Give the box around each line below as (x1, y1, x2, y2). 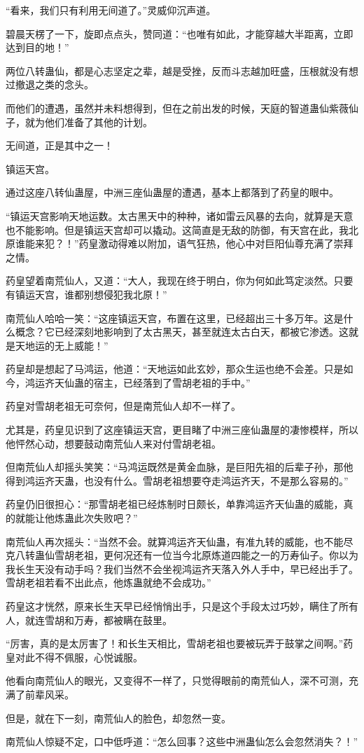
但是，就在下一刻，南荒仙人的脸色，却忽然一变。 (6, 710, 231, 725)
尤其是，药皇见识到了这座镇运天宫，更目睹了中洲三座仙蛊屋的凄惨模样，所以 (6, 422, 358, 437)
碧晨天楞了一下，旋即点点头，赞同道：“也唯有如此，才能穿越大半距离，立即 (6, 26, 353, 41)
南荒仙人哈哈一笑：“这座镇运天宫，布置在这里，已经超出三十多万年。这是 (6, 310, 344, 325)
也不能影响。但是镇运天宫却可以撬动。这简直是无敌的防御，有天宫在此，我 (6, 222, 349, 237)
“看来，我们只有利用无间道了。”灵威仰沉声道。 (6, 3, 216, 17)
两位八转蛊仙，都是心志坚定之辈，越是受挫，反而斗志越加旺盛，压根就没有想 (6, 63, 358, 78)
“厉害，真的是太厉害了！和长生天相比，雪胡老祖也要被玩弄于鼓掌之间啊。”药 (6, 636, 353, 651)
